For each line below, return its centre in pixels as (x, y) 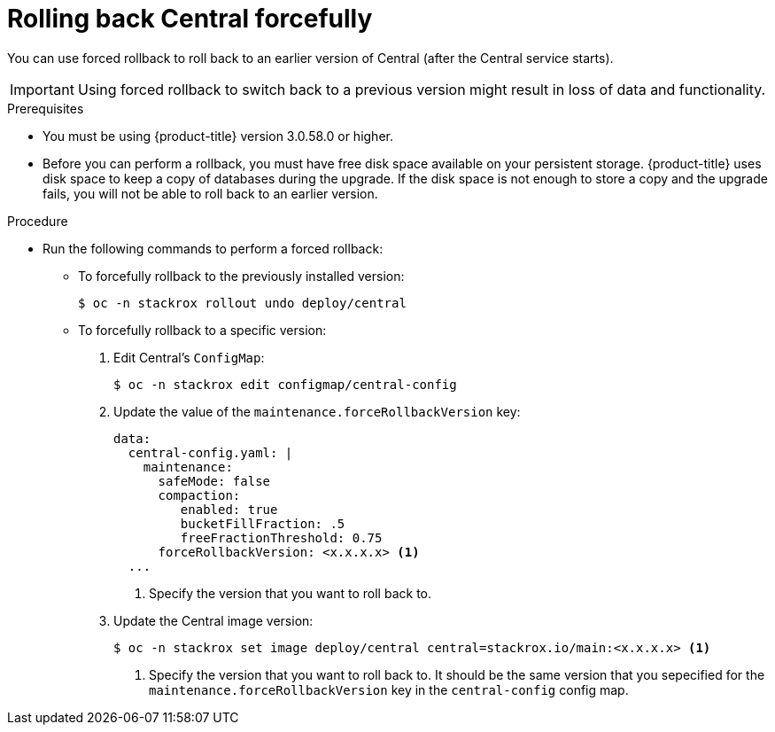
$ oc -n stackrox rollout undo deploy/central (242, 303)
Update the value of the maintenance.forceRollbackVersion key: (317, 411)
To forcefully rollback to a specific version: (202, 330)
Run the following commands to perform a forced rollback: (213, 248)
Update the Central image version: (213, 620)
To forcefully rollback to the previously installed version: (241, 276)
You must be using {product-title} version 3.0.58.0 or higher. (218, 136)
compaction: (199, 495)
